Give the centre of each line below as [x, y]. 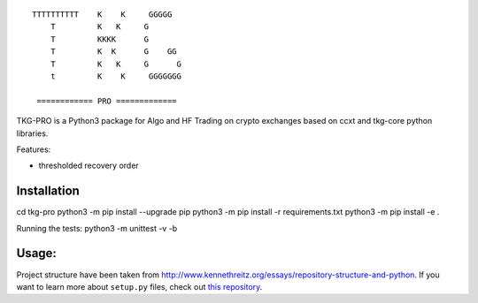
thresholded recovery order [89, 166]
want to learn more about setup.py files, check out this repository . [139, 286]
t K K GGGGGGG [116, 76]
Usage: [37, 253]
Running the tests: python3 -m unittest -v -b [97, 228]
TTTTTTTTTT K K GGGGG [102, 15]
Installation [48, 191]
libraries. [32, 133]
